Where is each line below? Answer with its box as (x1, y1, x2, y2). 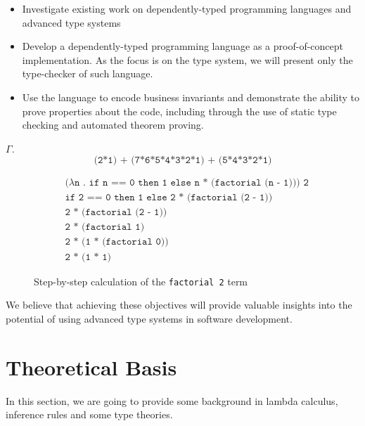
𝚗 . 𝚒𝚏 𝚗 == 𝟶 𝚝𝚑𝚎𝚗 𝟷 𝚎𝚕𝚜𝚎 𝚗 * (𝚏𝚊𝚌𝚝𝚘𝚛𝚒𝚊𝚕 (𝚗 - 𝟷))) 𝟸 (75, 178, 309, 188)
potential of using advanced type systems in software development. (6, 311, 293, 325)
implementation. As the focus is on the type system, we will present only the (22, 52, 353, 67)
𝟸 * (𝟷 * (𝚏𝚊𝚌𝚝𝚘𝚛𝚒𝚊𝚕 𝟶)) (65, 237, 169, 247)
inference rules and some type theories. (6, 407, 173, 422)
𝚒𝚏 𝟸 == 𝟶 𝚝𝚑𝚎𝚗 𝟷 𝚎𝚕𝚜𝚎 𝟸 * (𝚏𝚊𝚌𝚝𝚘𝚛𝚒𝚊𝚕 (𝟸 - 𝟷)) (65, 193, 273, 203)
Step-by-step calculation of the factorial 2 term (34, 273, 248, 288)
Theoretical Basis (6, 352, 177, 381)
